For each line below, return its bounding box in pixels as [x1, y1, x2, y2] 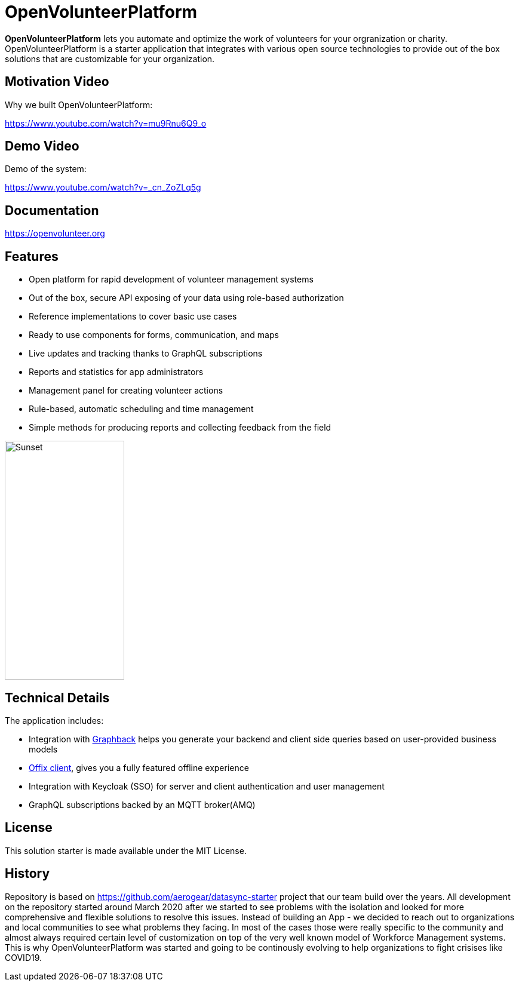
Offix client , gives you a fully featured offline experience [29, 762, 249, 773]
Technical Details [5, 690, 110, 705]
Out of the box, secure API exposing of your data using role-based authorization [29, 293, 344, 303]
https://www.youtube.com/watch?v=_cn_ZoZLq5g [5, 182, 201, 193]
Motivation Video [5, 74, 109, 90]
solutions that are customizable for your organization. [5, 53, 215, 64]
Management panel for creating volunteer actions [29, 385, 223, 396]
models [29, 744, 58, 754]
